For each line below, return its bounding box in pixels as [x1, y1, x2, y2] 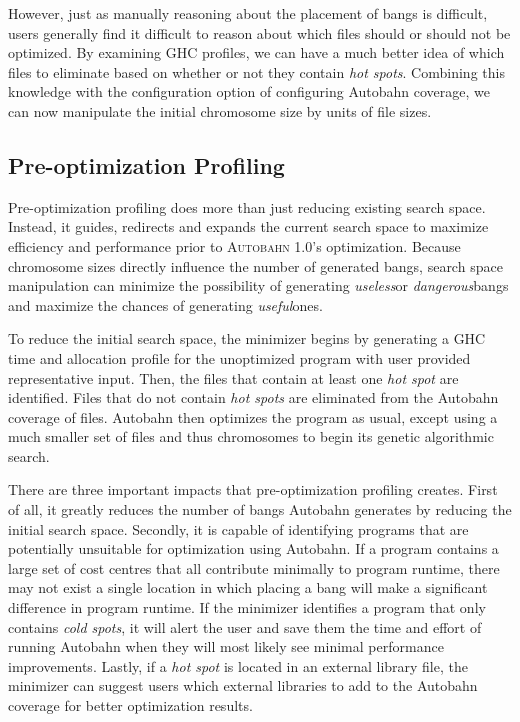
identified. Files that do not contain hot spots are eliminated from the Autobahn [8, 387, 499, 408]
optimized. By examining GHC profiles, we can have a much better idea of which [8, 42, 505, 63]
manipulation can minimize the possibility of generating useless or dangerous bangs [8, 275, 509, 296]
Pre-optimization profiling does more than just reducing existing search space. [8, 196, 486, 217]
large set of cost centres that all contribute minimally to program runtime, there [8, 557, 500, 578]
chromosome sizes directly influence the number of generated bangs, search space [8, 255, 503, 276]
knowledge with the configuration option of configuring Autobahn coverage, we [8, 81, 490, 102]
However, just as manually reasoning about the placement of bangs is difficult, [8, 3, 488, 23]
